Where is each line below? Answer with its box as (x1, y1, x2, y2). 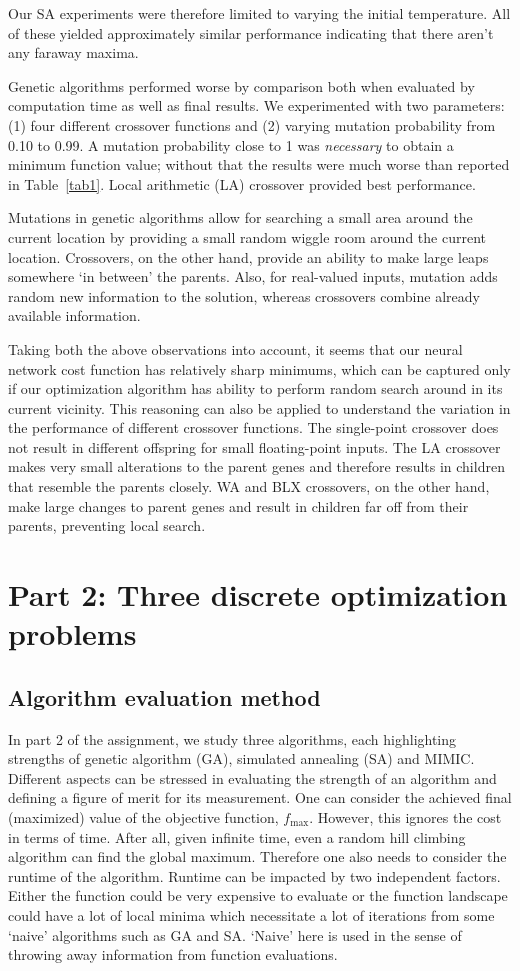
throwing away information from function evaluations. (8, 944, 338, 965)
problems (8, 613, 137, 654)
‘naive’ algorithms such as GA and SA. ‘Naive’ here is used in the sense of (8, 924, 462, 945)
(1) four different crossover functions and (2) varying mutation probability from (8, 114, 496, 135)
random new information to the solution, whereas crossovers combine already (8, 285, 480, 306)
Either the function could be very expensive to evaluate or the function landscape (8, 885, 508, 906)
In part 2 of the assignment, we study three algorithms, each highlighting (8, 728, 457, 749)
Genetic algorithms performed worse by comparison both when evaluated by (8, 75, 475, 96)
